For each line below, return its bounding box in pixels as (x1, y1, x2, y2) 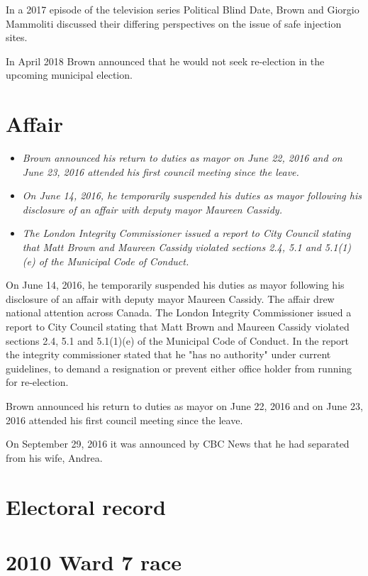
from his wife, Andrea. (6, 450, 103, 465)
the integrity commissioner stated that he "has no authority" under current (6, 347, 331, 362)
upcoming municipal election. (6, 67, 133, 82)
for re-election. (6, 375, 69, 389)
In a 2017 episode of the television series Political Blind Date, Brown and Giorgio (6, 2, 359, 16)
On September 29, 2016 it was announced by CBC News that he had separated (6, 436, 350, 451)
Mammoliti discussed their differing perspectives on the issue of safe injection (6, 16, 342, 31)
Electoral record (6, 492, 166, 521)
